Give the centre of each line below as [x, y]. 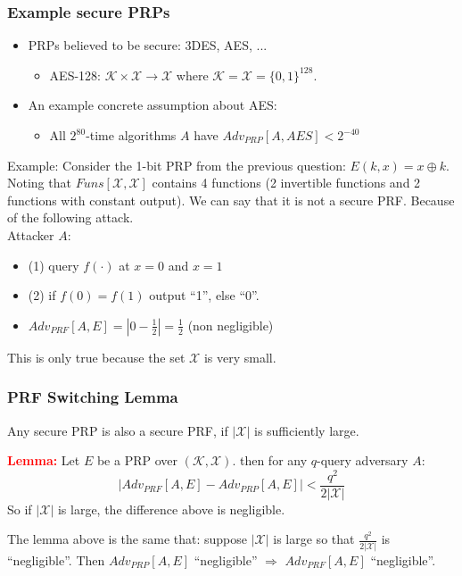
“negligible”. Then [56, 559]
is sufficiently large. [306, 430]
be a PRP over [137, 460]
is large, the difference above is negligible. [171, 509]
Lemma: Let [44, 460]
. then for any [270, 460]
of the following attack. [70, 217]
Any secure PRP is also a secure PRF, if [118, 430]
